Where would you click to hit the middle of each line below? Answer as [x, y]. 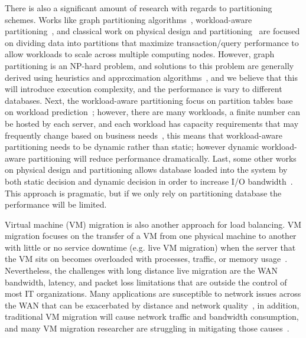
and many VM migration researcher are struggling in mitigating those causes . [147, 328]
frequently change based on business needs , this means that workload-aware [144, 135]
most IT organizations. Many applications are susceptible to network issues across [153, 293]
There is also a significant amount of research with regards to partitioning [139, 8]
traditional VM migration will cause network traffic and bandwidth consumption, [152, 316]
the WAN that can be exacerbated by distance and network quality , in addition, [152, 305]
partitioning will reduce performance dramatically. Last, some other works [162, 158]
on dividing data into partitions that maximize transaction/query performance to [152, 42]
